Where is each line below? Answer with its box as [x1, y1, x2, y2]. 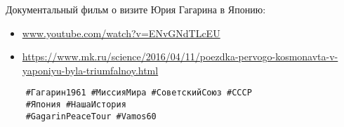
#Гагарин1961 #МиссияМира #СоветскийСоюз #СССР [25, 88, 252, 98]
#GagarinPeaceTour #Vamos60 [25, 111, 157, 121]
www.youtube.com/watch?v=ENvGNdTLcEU [22, 25, 220, 40]
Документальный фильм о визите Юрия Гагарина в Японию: [6, 2, 266, 16]
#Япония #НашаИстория [25, 100, 126, 110]
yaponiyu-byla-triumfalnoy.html [22, 62, 159, 77]
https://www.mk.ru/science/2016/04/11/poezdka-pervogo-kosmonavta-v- [22, 49, 338, 64]
